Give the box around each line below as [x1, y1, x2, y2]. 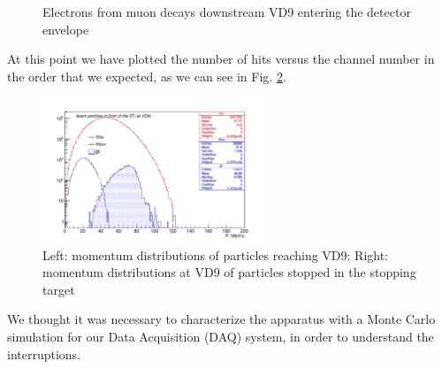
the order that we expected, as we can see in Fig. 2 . [7, 66, 286, 85]
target [42, 280, 75, 298]
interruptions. [7, 344, 81, 363]
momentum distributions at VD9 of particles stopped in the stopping [42, 263, 416, 281]
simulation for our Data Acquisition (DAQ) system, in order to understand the [7, 327, 434, 346]
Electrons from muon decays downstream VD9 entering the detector [42, 3, 411, 20]
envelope [42, 19, 89, 38]
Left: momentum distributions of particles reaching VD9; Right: [42, 245, 389, 264]
